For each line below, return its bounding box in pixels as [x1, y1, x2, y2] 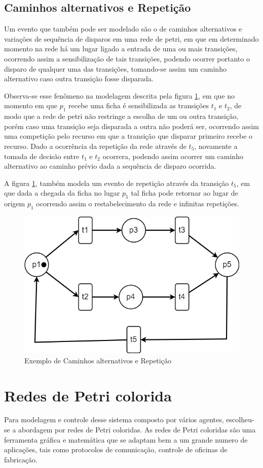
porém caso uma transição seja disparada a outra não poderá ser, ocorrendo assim [4, 120, 259, 131]
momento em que [4, 100, 57, 111]
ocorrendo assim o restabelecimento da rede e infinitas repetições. [36, 198, 240, 209]
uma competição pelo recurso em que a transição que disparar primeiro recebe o [4, 131, 253, 141]
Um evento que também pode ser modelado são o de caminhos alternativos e [4, 23, 242, 34]
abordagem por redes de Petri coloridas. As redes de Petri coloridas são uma [18, 424, 256, 435]
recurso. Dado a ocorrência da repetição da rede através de [4, 140, 186, 151]
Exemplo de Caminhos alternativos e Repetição [24, 355, 171, 365]
